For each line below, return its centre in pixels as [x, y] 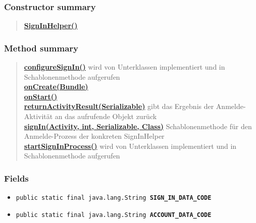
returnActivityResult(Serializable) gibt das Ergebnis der [119, 106]
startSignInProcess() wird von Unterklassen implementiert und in [130, 146]
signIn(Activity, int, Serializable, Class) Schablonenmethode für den [138, 126]
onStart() [41, 96]
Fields [16, 178]
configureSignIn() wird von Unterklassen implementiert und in [124, 67]
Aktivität [38, 116]
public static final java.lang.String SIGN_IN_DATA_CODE [114, 198]
